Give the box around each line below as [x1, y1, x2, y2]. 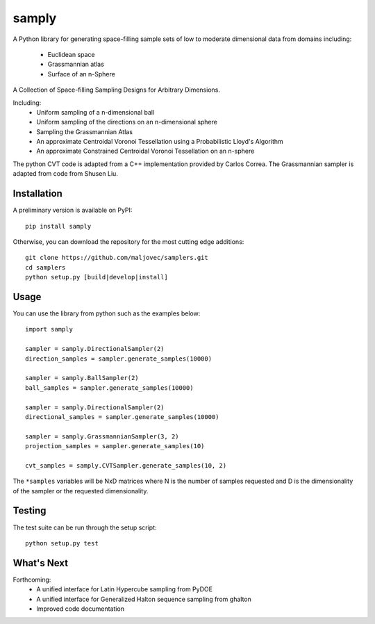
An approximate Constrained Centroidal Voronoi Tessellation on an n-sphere [36, 147, 255, 156]
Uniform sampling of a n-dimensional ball [36, 108, 155, 116]
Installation [12, 188, 62, 199]
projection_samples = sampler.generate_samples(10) [25, 442, 205, 450]
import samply [25, 325, 73, 334]
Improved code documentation [36, 605, 125, 613]
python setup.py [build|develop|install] [25, 273, 168, 281]
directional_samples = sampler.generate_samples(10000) [25, 413, 219, 420]
